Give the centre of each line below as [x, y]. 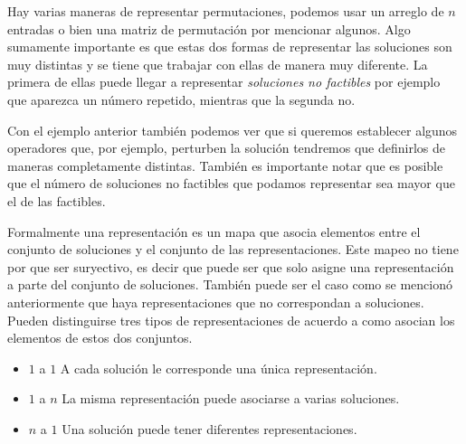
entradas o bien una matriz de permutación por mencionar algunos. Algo [209, 28]
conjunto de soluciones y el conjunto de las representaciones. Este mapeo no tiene [233, 249]
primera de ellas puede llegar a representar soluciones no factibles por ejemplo [224, 82]
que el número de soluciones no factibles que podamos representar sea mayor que [231, 183]
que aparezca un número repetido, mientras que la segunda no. [181, 99]
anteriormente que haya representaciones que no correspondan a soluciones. [216, 302]
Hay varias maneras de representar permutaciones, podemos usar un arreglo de [226, 11]
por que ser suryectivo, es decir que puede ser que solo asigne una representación [231, 266]
